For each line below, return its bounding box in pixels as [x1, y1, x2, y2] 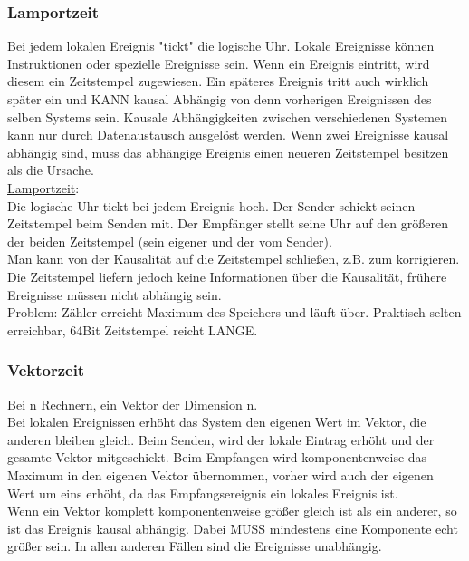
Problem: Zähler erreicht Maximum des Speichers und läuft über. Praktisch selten [7, 303, 462, 322]
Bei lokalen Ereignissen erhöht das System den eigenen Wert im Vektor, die [7, 412, 426, 431]
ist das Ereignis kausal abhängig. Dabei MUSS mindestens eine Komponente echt [7, 518, 458, 537]
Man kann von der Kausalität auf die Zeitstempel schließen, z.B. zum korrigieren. [7, 249, 460, 268]
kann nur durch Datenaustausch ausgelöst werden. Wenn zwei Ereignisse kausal [7, 125, 449, 144]
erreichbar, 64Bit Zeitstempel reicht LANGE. [7, 320, 258, 339]
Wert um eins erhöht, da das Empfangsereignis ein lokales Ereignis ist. [7, 483, 398, 502]
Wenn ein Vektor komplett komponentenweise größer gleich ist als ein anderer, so [7, 501, 457, 520]
